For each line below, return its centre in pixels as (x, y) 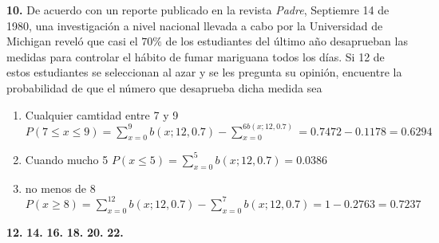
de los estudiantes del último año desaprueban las (287, 41)
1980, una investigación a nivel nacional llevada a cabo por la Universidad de (195, 25)
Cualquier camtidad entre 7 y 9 (102, 114)
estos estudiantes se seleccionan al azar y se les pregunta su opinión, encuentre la (204, 72)
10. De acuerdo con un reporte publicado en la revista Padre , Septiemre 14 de (198, 10)
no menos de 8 (60, 188)
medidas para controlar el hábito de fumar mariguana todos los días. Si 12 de (196, 56)
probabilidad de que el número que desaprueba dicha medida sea (164, 87)
